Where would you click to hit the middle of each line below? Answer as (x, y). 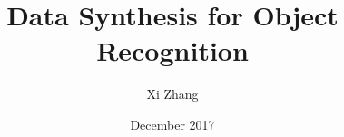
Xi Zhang (172, 94)
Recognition (172, 50)
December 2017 (172, 124)
